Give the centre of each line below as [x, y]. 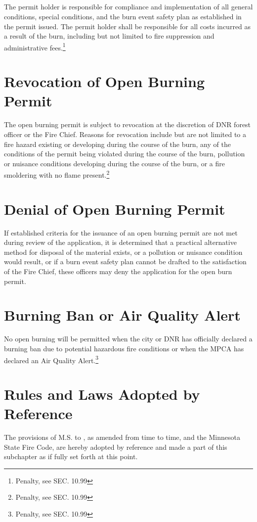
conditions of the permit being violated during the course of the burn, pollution [125, 154]
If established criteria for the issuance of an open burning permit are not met [121, 232]
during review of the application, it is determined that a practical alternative [120, 242]
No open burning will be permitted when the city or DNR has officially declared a [128, 339]
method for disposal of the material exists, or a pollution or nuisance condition [123, 252]
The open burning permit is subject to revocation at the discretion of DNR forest [128, 124]
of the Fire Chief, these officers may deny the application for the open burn [118, 271]
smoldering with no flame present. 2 [57, 174]
